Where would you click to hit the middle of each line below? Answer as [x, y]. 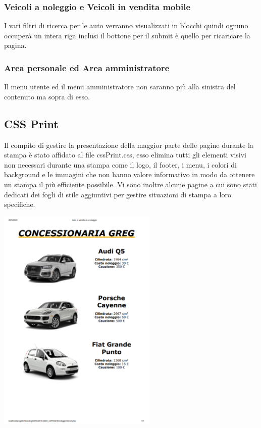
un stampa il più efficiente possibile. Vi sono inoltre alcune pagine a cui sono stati [130, 184]
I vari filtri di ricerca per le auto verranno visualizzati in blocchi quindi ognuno [126, 25]
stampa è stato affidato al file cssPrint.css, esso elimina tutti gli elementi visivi [125, 155]
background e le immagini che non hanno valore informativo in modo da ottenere [129, 174]
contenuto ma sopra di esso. [47, 96]
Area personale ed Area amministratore [87, 67]
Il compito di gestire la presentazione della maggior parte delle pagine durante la [129, 145]
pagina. [15, 45]
